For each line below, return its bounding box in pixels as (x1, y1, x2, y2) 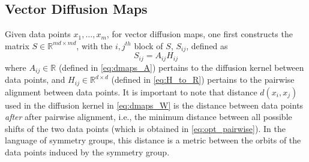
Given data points (5, 28, 71, 40)
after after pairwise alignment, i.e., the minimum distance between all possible (5, 110, 292, 123)
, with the (76, 39, 113, 52)
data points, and (5, 73, 65, 86)
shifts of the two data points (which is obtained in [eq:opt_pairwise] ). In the (5, 122, 286, 134)
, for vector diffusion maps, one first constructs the (106, 28, 293, 40)
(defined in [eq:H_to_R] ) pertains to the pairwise (111, 73, 295, 86)
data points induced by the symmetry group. (5, 145, 170, 158)
